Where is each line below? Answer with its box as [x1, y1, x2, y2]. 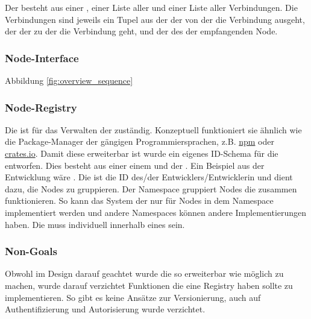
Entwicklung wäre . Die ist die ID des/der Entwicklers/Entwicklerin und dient [5, 171, 293, 183]
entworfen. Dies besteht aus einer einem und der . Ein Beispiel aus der [5, 159, 265, 171]
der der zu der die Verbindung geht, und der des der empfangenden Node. [5, 25, 278, 37]
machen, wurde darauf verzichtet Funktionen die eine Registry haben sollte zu [5, 279, 293, 291]
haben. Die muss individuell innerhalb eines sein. [5, 218, 185, 230]
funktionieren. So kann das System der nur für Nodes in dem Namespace [5, 194, 274, 207]
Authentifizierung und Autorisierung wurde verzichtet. [5, 303, 206, 315]
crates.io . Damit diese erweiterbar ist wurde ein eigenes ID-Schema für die [5, 147, 278, 159]
